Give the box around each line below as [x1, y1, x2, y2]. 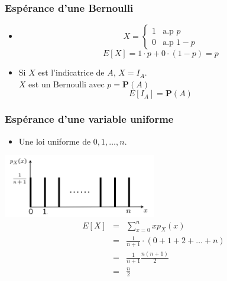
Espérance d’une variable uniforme [5, 112, 174, 126]
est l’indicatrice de [38, 66, 105, 79]
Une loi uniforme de [18, 135, 91, 147]
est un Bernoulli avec [28, 77, 105, 90]
